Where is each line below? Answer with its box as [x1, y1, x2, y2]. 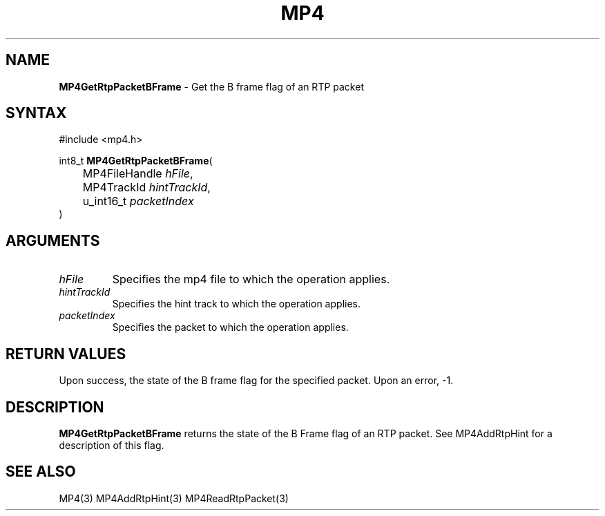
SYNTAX [6, 104, 67, 122]
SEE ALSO [6, 463, 76, 481]
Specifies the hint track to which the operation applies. [112, 298, 361, 310]
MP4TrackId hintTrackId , [82, 180, 211, 195]
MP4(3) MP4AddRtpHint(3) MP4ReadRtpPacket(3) [59, 492, 289, 504]
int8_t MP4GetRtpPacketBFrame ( [59, 155, 213, 167]
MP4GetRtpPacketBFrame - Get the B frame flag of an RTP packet [59, 80, 364, 93]
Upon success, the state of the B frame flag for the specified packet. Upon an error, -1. [59, 374, 454, 387]
